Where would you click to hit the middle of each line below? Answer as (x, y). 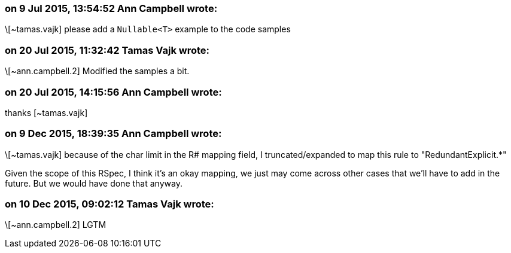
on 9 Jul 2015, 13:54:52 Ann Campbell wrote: (111, 8)
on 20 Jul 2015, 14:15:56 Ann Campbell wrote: (113, 92)
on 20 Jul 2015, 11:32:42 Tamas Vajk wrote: (107, 50)
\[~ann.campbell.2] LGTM (56, 225)
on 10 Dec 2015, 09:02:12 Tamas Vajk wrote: (109, 204)
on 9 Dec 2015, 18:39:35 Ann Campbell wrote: (113, 134)
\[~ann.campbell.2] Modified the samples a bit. (97, 71)
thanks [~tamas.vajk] (46, 112)
